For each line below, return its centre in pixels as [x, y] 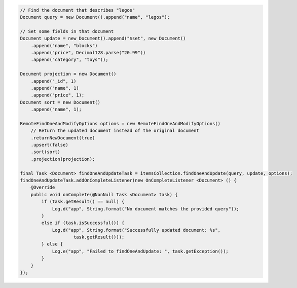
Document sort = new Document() [60, 102]
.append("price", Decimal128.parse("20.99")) [88, 52]
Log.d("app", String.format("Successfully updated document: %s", [136, 230]
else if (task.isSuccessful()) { [83, 223]
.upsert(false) [49, 145]
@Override [43, 187]
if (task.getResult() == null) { [83, 202]
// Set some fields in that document [67, 31]
